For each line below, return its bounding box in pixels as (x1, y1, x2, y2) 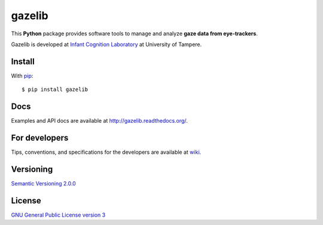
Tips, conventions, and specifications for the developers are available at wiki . (11, 148, 202, 156)
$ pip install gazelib (22, 86, 89, 93)
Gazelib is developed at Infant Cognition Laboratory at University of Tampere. (11, 41, 202, 48)
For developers (11, 132, 69, 143)
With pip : (11, 72, 33, 79)
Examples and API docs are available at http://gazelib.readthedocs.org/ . (11, 117, 188, 124)
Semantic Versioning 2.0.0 (11, 180, 76, 187)
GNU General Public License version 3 (11, 211, 106, 218)
